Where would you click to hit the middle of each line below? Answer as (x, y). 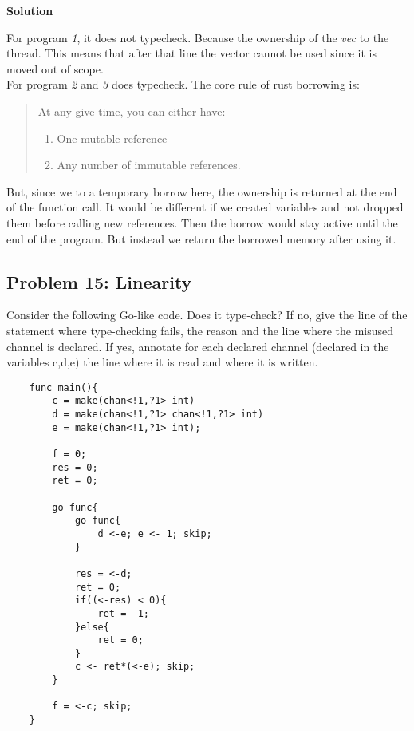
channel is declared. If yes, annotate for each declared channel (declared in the (198, 346)
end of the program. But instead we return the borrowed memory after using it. (201, 238)
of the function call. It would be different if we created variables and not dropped (205, 207)
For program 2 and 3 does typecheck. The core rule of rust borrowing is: (183, 84)
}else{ (92, 627)
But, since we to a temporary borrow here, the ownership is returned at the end (202, 191)
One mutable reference (112, 138)
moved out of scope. (55, 68)
